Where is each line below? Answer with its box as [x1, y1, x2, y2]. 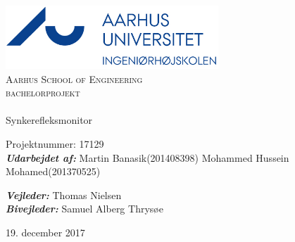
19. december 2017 [6, 224, 85, 239]
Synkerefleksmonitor [6, 113, 93, 127]
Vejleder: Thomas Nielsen [6, 187, 122, 202]
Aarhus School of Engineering [6, 71, 143, 86]
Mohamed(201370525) [6, 164, 101, 179]
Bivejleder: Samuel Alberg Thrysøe [6, 201, 163, 216]
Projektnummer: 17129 [6, 136, 104, 151]
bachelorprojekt [6, 85, 80, 100]
